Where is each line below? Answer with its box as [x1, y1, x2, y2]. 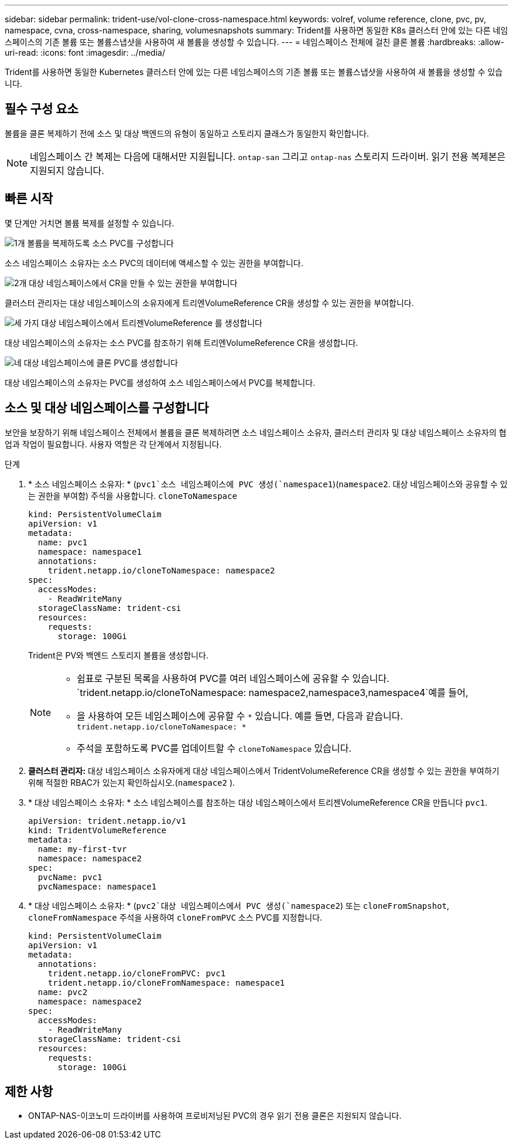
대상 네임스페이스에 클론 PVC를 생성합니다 [23, 357, 178, 368]
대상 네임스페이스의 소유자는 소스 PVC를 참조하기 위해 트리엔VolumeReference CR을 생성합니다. [5, 337, 358, 348]
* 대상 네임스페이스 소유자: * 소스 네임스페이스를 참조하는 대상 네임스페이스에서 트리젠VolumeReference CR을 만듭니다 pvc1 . [28, 797, 488, 807]
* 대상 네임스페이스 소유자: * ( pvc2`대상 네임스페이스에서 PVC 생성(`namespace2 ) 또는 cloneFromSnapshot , [28, 900, 450, 911]
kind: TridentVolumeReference [28, 825, 167, 835]
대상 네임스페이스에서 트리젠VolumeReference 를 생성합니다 [41, 317, 262, 328]
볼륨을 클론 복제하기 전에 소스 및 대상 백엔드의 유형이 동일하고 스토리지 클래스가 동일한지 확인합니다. [5, 128, 369, 138]
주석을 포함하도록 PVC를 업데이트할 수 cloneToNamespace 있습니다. [77, 742, 352, 754]
